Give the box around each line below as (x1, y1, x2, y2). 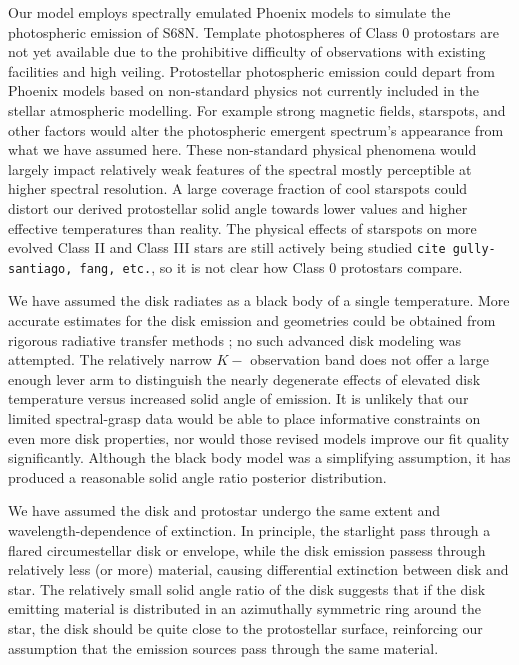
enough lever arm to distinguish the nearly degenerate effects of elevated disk (8, 368, 481, 389)
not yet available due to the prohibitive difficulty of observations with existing (8, 41, 486, 62)
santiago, (8, 261, 73, 276)
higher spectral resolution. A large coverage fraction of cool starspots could (8, 178, 468, 199)
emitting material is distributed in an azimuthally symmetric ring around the (8, 598, 481, 619)
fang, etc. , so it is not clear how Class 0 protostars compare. (79, 256, 463, 277)
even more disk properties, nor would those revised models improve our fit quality (8, 427, 510, 448)
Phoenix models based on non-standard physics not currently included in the (8, 80, 479, 101)
